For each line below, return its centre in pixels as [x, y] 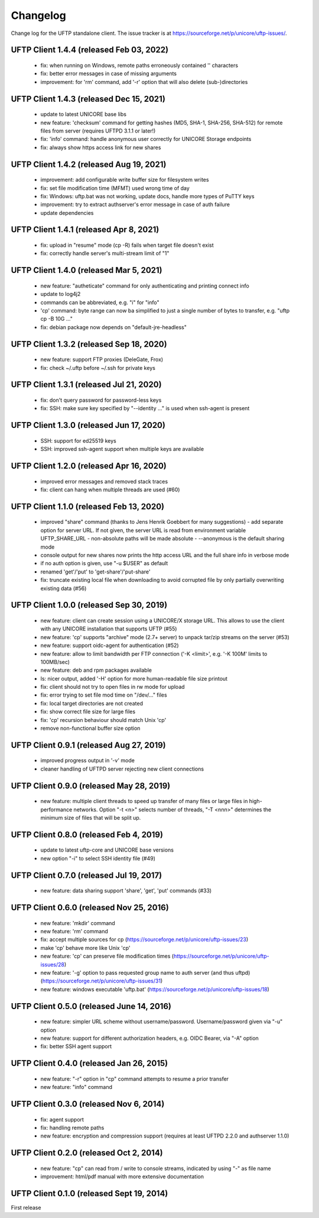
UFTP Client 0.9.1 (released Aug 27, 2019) [88, 745]
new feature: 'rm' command [74, 932]
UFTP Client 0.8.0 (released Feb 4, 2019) [87, 834]
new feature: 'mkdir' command [78, 923]
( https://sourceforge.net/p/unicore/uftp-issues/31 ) [102, 981]
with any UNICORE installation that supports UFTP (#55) [109, 629]
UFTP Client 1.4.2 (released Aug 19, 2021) [89, 164]
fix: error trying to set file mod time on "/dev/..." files [104, 695]
